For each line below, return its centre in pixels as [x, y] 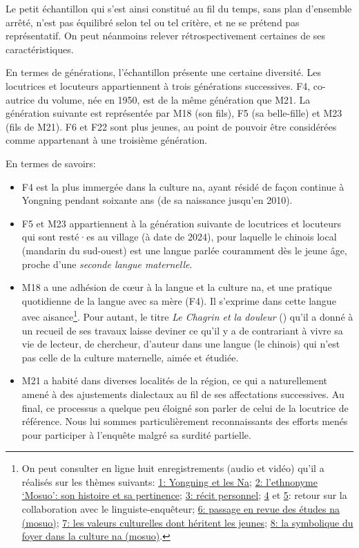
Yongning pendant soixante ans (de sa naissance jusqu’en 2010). [157, 200]
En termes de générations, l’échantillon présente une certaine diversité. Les [164, 72]
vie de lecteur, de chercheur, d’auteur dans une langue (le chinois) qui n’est [181, 344]
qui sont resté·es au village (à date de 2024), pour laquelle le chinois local [179, 237]
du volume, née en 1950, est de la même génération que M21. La [174, 99]
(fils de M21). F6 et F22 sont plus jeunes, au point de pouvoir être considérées [171, 126]
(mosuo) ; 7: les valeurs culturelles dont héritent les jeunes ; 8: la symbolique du [187, 522]
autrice [20, 99]
